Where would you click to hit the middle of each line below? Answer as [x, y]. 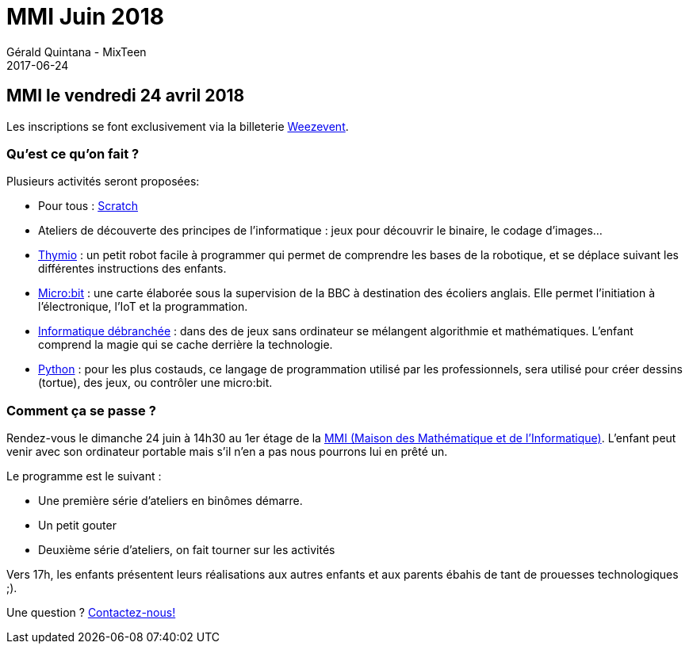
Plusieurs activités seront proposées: [103, 182]
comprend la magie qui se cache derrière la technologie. [186, 345]
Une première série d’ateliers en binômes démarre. [170, 501]
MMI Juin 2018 [85, 17]
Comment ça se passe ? [81, 410]
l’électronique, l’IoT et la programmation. [143, 307]
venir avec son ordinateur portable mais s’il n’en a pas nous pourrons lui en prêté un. [227, 452]
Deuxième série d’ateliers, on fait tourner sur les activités [187, 550]
